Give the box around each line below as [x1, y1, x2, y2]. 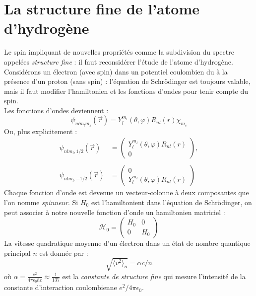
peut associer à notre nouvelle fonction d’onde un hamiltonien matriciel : [4, 207, 225, 217]
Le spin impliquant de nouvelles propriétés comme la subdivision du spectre [4, 47, 234, 57]
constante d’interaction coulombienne [4, 282, 117, 293]
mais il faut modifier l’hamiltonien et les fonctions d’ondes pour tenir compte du [4, 85, 249, 96]
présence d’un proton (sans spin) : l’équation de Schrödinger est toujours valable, [4, 76, 251, 86]
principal [4, 247, 31, 258]
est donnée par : [39, 247, 88, 258]
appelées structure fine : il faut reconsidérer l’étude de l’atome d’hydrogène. [4, 56, 233, 67]
